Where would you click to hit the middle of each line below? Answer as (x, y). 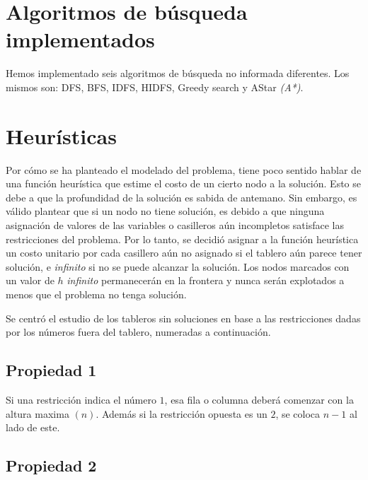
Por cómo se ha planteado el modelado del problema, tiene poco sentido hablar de (184, 169)
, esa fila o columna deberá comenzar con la (259, 399)
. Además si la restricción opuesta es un (182, 413)
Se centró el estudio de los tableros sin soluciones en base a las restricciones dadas (183, 318)
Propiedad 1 (51, 370)
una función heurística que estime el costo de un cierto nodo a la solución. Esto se (183, 183)
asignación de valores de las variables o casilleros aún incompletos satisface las (175, 225)
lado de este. (33, 427)
